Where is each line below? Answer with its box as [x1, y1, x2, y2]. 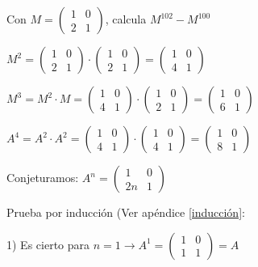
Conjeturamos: [6, 169, 79, 185]
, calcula [105, 11, 147, 27]
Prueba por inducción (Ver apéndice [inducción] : [6, 204, 245, 220]
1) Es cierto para [6, 235, 90, 252]
